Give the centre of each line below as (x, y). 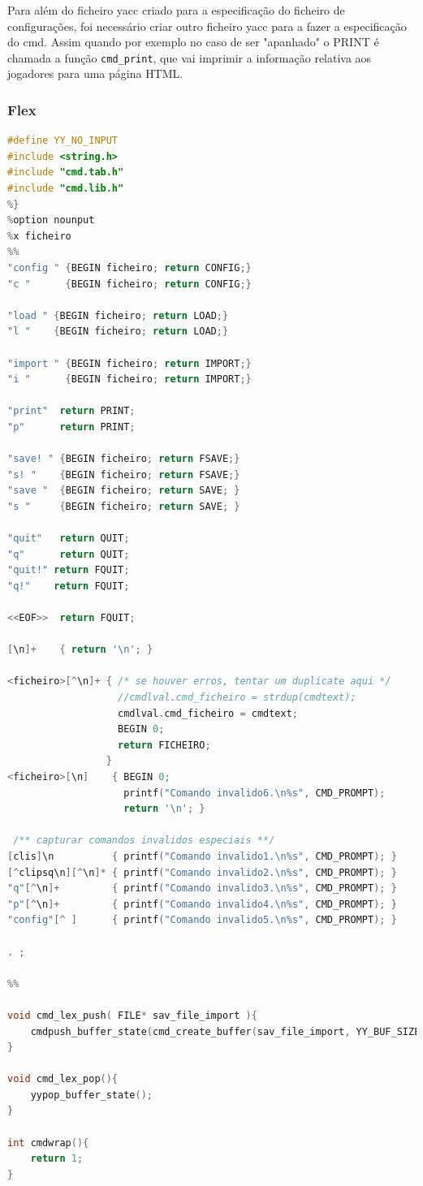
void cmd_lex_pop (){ (63, 1079)
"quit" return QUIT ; (69, 539)
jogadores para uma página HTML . (95, 73)
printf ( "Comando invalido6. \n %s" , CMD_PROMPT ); (255, 793)
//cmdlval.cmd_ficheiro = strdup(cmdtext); (237, 698)
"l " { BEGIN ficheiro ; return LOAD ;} (118, 332)
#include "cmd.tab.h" (66, 173)
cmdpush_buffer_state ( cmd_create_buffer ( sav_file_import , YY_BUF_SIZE (225, 1031)
